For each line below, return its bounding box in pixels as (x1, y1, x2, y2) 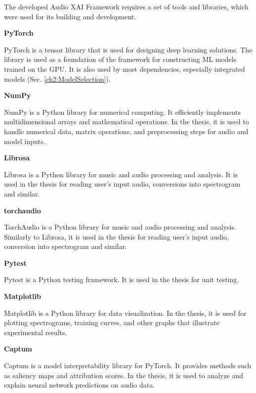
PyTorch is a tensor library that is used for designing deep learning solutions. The (4, 44, 253, 54)
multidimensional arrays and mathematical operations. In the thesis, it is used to (4, 116, 249, 127)
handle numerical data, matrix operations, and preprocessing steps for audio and (4, 126, 249, 136)
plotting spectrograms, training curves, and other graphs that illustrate (4, 317, 219, 328)
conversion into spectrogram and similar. (4, 241, 127, 251)
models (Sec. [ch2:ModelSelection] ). (4, 73, 111, 84)
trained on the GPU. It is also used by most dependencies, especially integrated (4, 63, 245, 74)
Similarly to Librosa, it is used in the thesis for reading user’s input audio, (4, 231, 229, 242)
